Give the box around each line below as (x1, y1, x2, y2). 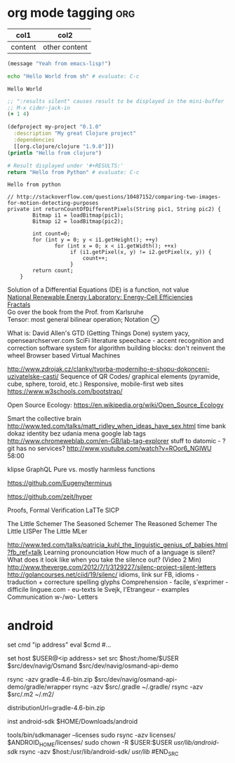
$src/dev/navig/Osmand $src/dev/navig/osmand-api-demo (7, 661, 179, 670)
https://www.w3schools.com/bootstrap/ (7, 387, 123, 396)
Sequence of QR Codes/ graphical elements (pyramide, (60, 372, 220, 381)
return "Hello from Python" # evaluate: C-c (7, 168, 140, 176)
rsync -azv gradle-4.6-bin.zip (7, 675, 93, 684)
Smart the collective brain (7, 414, 82, 423)
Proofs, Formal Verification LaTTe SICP (7, 506, 119, 515)
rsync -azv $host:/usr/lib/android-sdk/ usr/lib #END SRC (19, 748, 179, 757)
